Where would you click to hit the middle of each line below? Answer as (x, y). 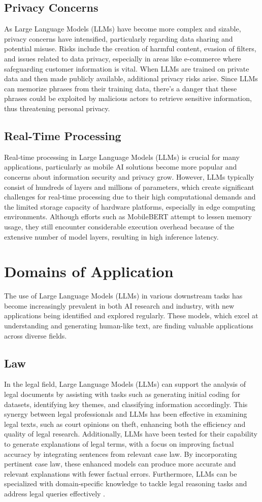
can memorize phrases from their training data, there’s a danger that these (121, 88)
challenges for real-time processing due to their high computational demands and (130, 197)
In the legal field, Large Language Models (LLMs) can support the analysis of (125, 384)
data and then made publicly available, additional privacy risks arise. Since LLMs (131, 78)
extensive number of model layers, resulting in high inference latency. (111, 236)
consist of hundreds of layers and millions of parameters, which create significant (129, 187)
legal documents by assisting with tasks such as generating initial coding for (122, 394)
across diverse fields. (36, 335)
